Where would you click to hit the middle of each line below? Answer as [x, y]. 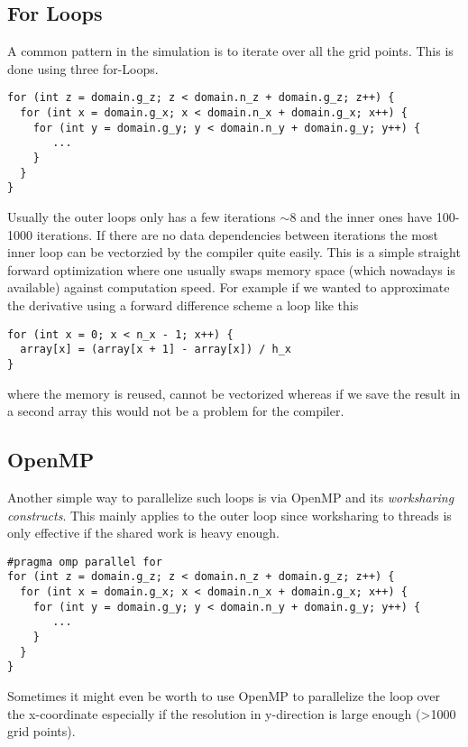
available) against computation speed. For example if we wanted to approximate [229, 287]
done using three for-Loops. [83, 68]
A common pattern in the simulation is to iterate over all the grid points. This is [230, 51]
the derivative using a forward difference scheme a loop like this [183, 304]
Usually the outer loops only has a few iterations [142, 216]
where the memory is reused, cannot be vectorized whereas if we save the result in [234, 393]
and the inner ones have [367, 216]
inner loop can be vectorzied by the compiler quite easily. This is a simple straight [234, 252]
